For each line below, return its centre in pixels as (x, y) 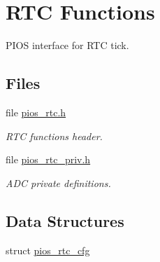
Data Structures (65, 220)
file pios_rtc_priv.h (48, 159)
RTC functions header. (54, 136)
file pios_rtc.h (36, 112)
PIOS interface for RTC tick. (67, 45)
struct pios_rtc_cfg (48, 250)
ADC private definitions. (58, 182)
